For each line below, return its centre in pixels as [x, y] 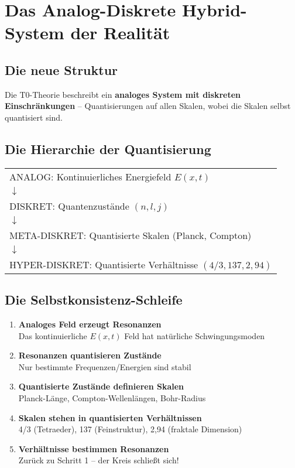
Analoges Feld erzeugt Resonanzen [90, 324]
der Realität [120, 33]
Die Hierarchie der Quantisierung [108, 148]
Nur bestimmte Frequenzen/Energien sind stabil [105, 366]
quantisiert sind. [34, 117]
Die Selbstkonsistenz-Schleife [94, 300]
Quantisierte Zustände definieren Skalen [101, 386]
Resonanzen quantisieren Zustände [90, 355]
